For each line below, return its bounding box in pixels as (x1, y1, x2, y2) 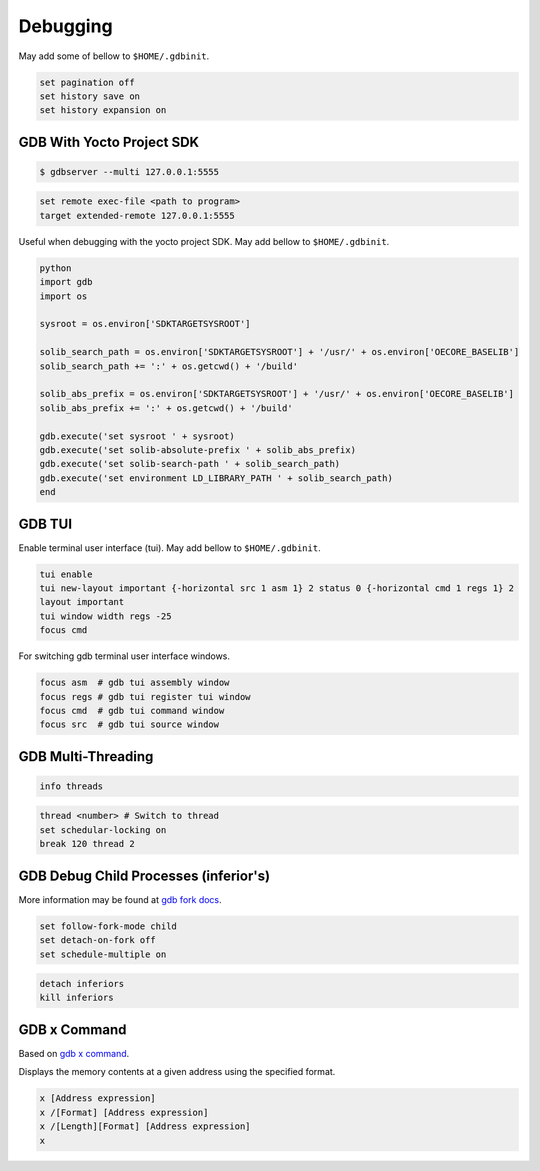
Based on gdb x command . (18, 1047, 130, 1059)
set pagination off (39, 76, 135, 88)
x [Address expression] (39, 1093, 157, 1104)
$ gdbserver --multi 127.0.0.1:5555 (39, 166, 220, 177)
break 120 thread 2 (39, 838, 135, 850)
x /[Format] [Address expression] (39, 1106, 209, 1118)
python (39, 262, 72, 274)
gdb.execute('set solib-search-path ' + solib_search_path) (39, 458, 341, 470)
